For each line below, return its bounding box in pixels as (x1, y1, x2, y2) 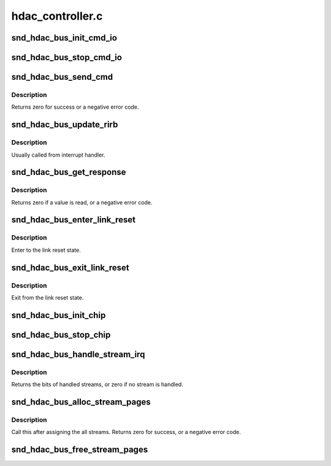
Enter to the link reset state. (11, 246, 81, 254)
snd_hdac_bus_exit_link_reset (11, 262, 130, 273)
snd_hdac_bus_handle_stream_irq (11, 349, 145, 359)
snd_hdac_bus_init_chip (11, 310, 106, 320)
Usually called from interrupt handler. (11, 151, 105, 158)
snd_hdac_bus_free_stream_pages (11, 445, 148, 455)
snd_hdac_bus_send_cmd (11, 72, 113, 82)
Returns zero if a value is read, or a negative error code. (11, 198, 153, 206)
